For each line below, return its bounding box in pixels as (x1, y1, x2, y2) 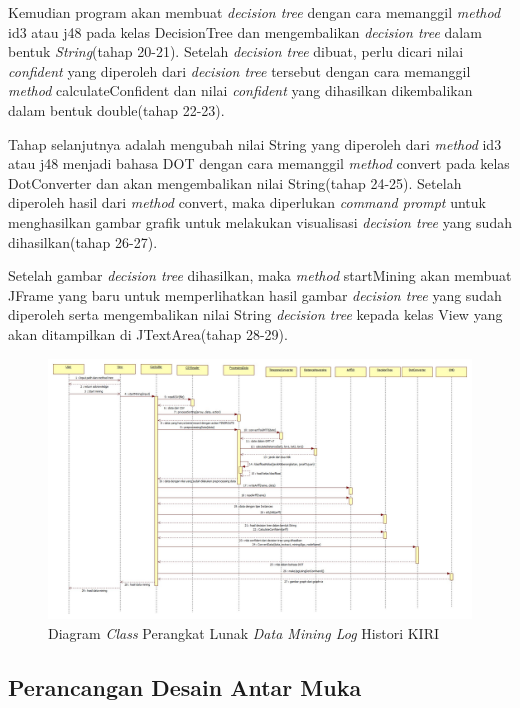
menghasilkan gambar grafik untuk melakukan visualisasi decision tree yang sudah (8, 211, 512, 232)
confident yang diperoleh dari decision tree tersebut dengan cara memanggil (8, 60, 471, 81)
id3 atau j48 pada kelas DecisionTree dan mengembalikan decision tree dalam (8, 21, 482, 42)
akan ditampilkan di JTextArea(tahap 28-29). (8, 323, 288, 344)
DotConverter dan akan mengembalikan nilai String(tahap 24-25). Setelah (8, 172, 462, 193)
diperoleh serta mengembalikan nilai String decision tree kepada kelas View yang (8, 304, 503, 325)
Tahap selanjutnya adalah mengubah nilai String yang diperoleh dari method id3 (8, 133, 502, 154)
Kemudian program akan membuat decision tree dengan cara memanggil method (8, 2, 501, 22)
